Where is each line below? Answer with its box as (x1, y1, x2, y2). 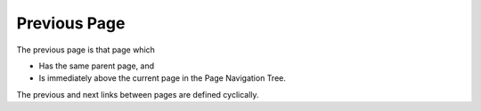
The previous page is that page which (16, 44, 156, 55)
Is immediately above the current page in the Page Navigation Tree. (38, 73, 287, 83)
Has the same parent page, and (38, 60, 155, 71)
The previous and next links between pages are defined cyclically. (16, 89, 259, 99)
